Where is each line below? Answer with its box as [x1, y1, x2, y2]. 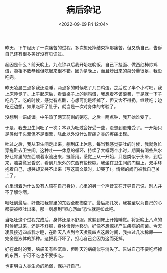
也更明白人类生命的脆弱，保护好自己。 [5, 263, 83, 269]
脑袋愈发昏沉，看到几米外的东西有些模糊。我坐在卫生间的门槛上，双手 [13, 160, 158, 166]
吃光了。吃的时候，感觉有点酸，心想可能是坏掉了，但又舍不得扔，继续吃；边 [5, 97, 162, 103]
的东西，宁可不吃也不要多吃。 [5, 252, 66, 258]
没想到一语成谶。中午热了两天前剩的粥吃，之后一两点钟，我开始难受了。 [5, 114, 153, 120]
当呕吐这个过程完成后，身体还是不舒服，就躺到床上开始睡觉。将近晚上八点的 [5, 216, 162, 222]
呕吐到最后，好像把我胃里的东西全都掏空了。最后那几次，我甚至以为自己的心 [5, 200, 162, 206]
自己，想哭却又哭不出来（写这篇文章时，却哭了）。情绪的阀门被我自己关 [13, 166, 160, 172]
